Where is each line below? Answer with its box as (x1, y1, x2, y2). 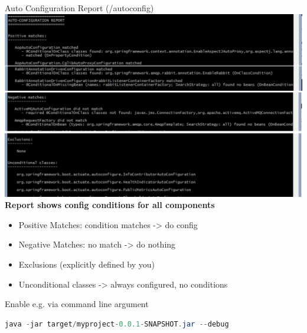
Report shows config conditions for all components (5, 199, 215, 211)
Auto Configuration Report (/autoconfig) (5, 2, 154, 14)
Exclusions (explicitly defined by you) (18, 258, 155, 271)
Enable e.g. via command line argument (5, 298, 149, 310)
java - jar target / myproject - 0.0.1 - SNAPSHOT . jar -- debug (5, 319, 229, 328)
